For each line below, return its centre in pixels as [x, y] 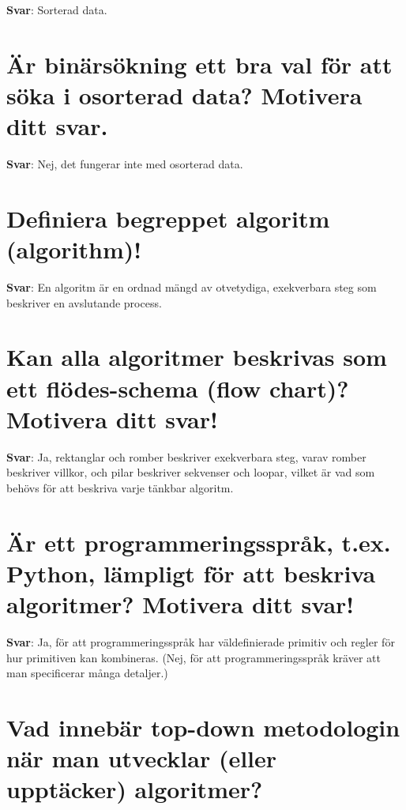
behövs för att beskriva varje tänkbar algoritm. [120, 487]
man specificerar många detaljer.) [87, 673]
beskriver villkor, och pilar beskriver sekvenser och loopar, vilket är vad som [191, 472]
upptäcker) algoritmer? [135, 789]
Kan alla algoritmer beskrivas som [197, 357]
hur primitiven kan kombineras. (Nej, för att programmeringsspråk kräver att [194, 657]
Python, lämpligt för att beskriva [191, 573]
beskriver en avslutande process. [84, 302]
